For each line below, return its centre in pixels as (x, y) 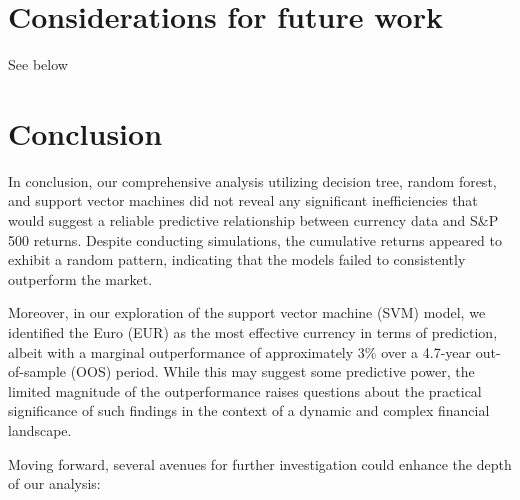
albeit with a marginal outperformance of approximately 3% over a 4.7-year (240, 351)
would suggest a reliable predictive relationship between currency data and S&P (253, 220)
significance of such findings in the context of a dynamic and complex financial (249, 410)
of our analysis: (54, 483)
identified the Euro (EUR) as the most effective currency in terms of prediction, (253, 332)
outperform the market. (80, 278)
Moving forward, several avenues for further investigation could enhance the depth (260, 463)
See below (38, 64)
